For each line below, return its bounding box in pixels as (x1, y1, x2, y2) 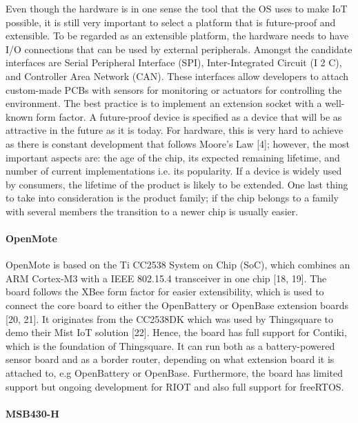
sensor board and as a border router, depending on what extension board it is (6, 352, 335, 366)
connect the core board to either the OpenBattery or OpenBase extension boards (6, 298, 349, 313)
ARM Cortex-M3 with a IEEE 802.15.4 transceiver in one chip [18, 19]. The (6, 270, 327, 285)
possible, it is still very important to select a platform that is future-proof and (6, 14, 336, 29)
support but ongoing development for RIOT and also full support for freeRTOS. (6, 379, 344, 393)
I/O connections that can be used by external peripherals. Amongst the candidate (6, 41, 352, 56)
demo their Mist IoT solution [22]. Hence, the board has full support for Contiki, (6, 325, 347, 340)
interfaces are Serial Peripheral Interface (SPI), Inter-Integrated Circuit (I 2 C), (6, 55, 342, 70)
